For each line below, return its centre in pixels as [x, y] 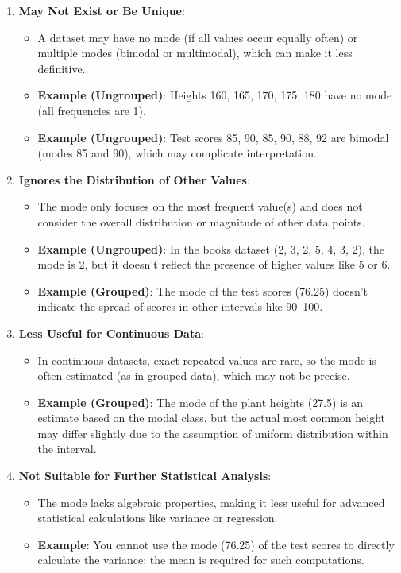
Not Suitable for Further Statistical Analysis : [145, 476]
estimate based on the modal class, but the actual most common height [212, 418]
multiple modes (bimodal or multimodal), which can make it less [195, 53]
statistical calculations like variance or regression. [158, 518]
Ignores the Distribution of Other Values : [134, 179]
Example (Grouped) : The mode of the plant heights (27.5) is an [200, 402]
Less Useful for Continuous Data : [111, 333]
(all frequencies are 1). [92, 110]
